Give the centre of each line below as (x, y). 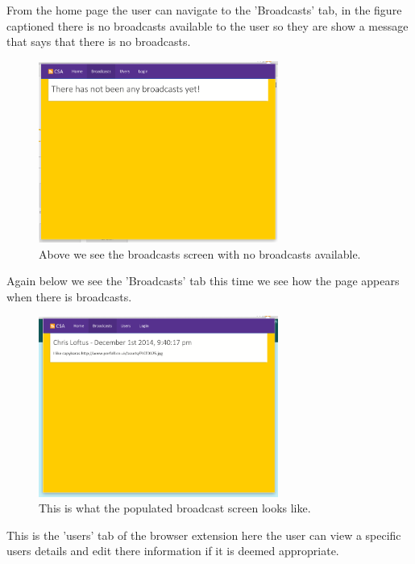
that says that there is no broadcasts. (99, 41)
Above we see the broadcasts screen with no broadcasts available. (200, 253)
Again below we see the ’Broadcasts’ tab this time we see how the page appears (203, 281)
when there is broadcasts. (69, 296)
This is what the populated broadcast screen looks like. (175, 508)
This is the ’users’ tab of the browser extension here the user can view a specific (204, 535)
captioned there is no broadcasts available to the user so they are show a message (207, 25)
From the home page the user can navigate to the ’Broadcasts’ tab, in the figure (204, 10)
